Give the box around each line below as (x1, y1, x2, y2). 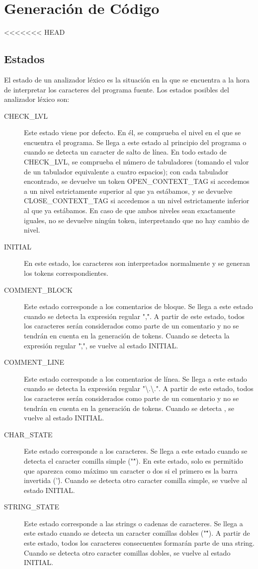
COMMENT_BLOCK (4, 284, 73, 295)
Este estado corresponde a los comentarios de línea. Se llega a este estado (24, 373, 247, 384)
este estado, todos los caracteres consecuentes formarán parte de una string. (24, 538, 255, 548)
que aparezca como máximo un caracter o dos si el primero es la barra (24, 465, 238, 476)
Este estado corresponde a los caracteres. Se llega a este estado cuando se (24, 446, 248, 456)
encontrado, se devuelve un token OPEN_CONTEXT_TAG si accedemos (24, 176, 250, 186)
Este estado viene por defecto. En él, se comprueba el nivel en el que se (24, 127, 241, 138)
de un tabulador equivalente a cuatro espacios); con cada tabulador (24, 166, 229, 176)
